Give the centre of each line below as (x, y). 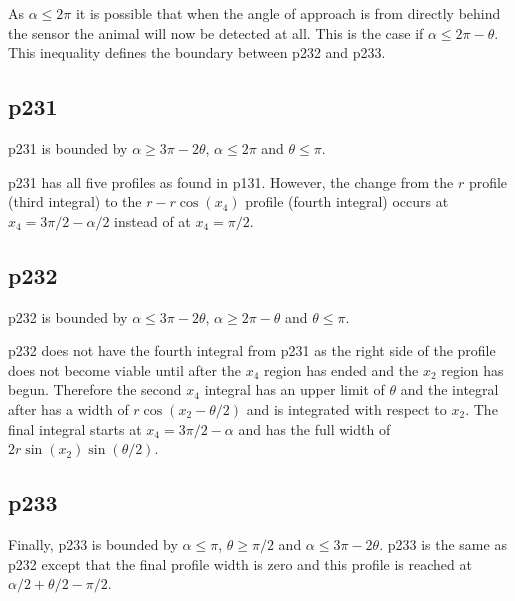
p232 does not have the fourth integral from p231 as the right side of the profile (252, 350)
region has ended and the (341, 369)
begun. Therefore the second (95, 389)
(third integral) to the (75, 201)
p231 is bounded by (68, 147)
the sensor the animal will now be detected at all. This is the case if (216, 32)
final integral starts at (75, 428)
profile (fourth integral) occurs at (347, 201)
